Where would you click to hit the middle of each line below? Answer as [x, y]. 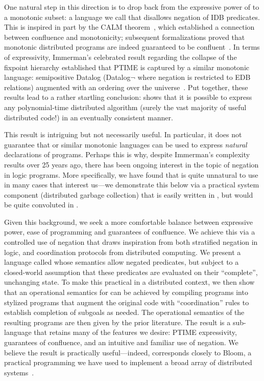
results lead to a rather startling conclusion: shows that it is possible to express [128, 97]
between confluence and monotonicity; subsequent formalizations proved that [125, 37]
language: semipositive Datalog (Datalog [67, 77]
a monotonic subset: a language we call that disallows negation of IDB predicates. [132, 17]
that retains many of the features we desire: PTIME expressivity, [135, 332]
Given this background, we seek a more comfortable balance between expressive [129, 221]
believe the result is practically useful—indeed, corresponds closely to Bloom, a [128, 352]
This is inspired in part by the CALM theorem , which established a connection [129, 27]
